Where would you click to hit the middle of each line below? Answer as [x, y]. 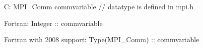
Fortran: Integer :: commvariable [53, 23]
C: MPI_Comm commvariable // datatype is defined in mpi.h [99, 6]
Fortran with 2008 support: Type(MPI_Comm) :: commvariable [102, 39]
